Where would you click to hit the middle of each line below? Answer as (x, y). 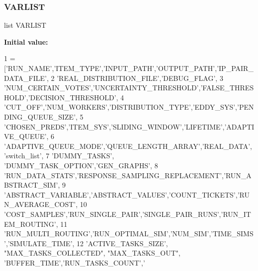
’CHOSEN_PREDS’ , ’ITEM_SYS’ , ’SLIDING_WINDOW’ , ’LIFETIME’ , (114, 126)
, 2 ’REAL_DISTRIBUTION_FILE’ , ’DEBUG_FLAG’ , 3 (135, 78)
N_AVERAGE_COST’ (40, 204)
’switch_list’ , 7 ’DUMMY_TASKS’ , (59, 156)
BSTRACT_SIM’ (31, 185)
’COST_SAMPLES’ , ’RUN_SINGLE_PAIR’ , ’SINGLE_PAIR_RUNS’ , (113, 214)
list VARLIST (25, 25)
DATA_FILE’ (25, 78)
